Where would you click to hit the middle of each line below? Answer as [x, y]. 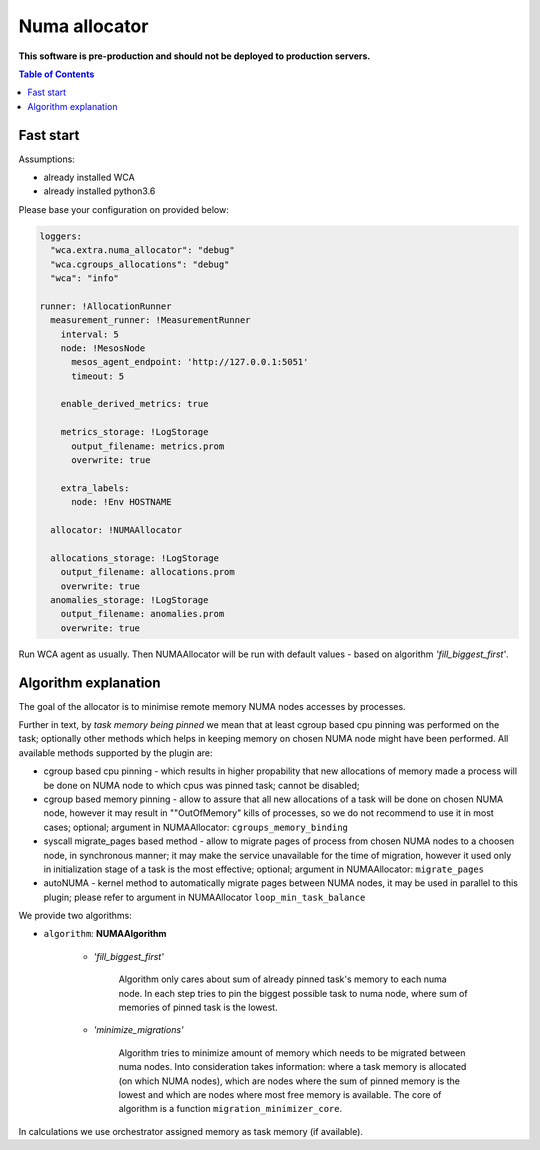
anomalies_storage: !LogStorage [129, 599]
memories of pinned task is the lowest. [198, 1007]
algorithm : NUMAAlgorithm [105, 934]
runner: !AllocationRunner [105, 306]
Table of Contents [56, 74]
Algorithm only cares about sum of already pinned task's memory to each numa [282, 979]
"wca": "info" [85, 278]
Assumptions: [46, 159]
